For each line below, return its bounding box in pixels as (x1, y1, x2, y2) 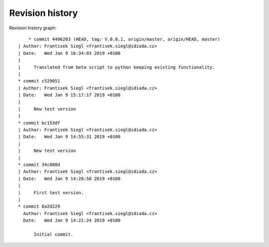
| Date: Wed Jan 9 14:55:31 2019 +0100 (18, 134, 121, 139)
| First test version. (18, 190, 84, 195)
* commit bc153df (18, 120, 60, 125)
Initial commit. (33, 232, 74, 237)
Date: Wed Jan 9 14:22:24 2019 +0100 (23, 218, 121, 224)
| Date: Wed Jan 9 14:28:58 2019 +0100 (18, 176, 121, 181)
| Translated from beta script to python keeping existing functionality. (18, 64, 215, 70)
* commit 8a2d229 (18, 204, 60, 209)
